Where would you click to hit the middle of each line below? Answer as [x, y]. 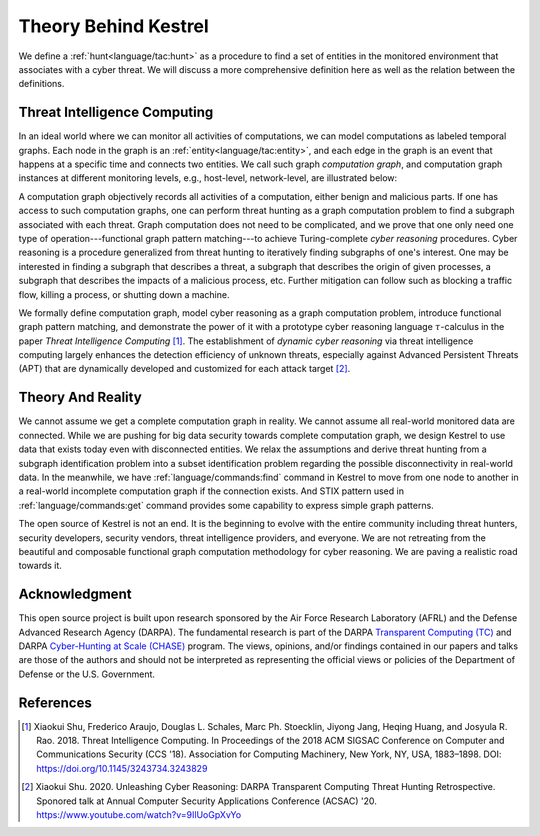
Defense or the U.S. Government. [86, 674]
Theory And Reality [80, 397]
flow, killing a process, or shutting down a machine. [124, 294]
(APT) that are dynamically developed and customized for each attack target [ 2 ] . [184, 369]
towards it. [40, 566]
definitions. [41, 84]
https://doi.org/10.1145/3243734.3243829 [122, 768]
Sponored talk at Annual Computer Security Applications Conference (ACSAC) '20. [206, 801]
